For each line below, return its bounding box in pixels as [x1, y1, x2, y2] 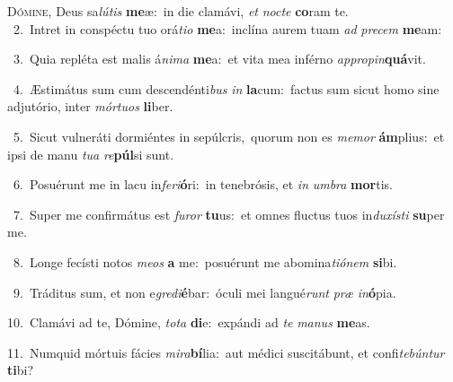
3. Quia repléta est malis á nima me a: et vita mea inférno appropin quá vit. [13, 49, 426, 68]
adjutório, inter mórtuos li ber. [7, 97, 173, 116]
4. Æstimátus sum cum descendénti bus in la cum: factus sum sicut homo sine [13, 79, 440, 98]
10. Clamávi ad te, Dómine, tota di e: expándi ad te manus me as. [7, 313, 370, 332]
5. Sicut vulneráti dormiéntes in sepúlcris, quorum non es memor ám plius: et [13, 126, 445, 145]
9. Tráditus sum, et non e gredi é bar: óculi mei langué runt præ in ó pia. [13, 282, 396, 301]
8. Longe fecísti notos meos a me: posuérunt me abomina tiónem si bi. [13, 252, 397, 271]
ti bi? [7, 360, 34, 379]
